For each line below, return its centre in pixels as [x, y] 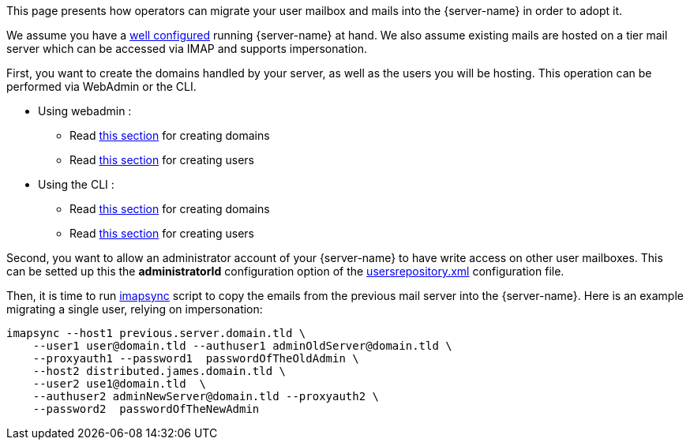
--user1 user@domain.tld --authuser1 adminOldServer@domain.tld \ [242, 346]
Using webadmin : [85, 111]
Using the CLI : [76, 184]
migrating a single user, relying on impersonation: [135, 309]
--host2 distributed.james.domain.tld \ [159, 371]
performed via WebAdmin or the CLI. [101, 86]
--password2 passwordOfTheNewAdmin [146, 409]
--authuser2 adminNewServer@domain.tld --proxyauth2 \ [206, 396]
